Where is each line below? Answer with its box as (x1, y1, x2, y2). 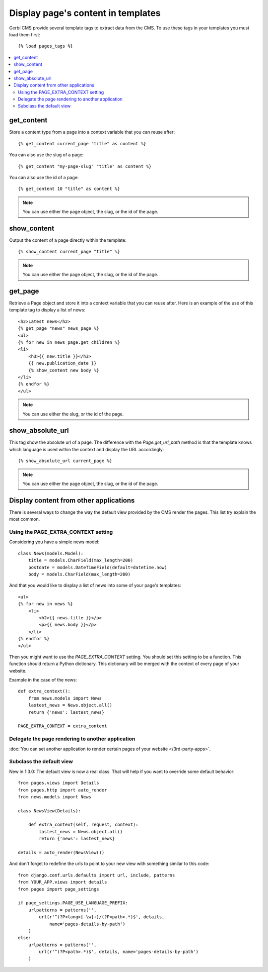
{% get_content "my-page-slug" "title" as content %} (18, 163, 151, 169)
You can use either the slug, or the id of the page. (22, 411, 124, 417)
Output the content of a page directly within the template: (9, 237, 127, 243)
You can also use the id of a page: (9, 174, 79, 180)
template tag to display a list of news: (9, 307, 85, 313)
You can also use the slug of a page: (9, 152, 84, 158)
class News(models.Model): (18, 550, 84, 556)
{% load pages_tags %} (18, 43, 73, 49)
